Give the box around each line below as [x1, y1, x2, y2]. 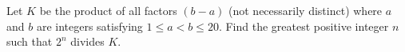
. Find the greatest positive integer [218, 17, 389, 34]
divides [70, 33, 105, 50]
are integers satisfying [36, 17, 143, 34]
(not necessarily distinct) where [228, 2, 383, 18]
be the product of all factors [39, 2, 177, 18]
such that [6, 33, 53, 50]
